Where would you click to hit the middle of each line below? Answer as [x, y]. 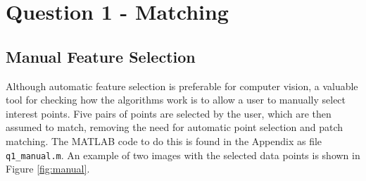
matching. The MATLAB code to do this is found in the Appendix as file [164, 141]
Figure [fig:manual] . [48, 169]
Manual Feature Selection [101, 56]
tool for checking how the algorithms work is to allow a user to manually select [176, 100]
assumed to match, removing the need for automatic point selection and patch [175, 127]
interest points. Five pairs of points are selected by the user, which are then [169, 113]
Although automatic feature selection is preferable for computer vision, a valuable [182, 86]
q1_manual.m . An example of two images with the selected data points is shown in [183, 155]
